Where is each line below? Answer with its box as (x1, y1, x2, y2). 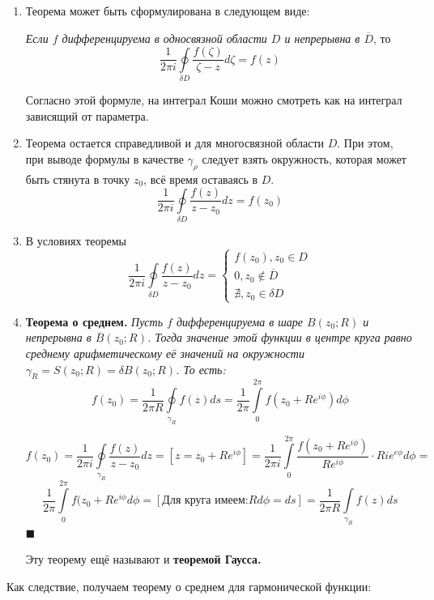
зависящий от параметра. (25, 107, 149, 124)
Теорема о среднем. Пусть (25, 313, 164, 330)
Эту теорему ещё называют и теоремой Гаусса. (25, 551, 262, 568)
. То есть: (176, 360, 226, 377)
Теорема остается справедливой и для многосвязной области (25, 134, 325, 151)
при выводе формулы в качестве (25, 150, 184, 167)
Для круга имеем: (162, 495, 249, 507)
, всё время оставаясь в (143, 170, 258, 187)
